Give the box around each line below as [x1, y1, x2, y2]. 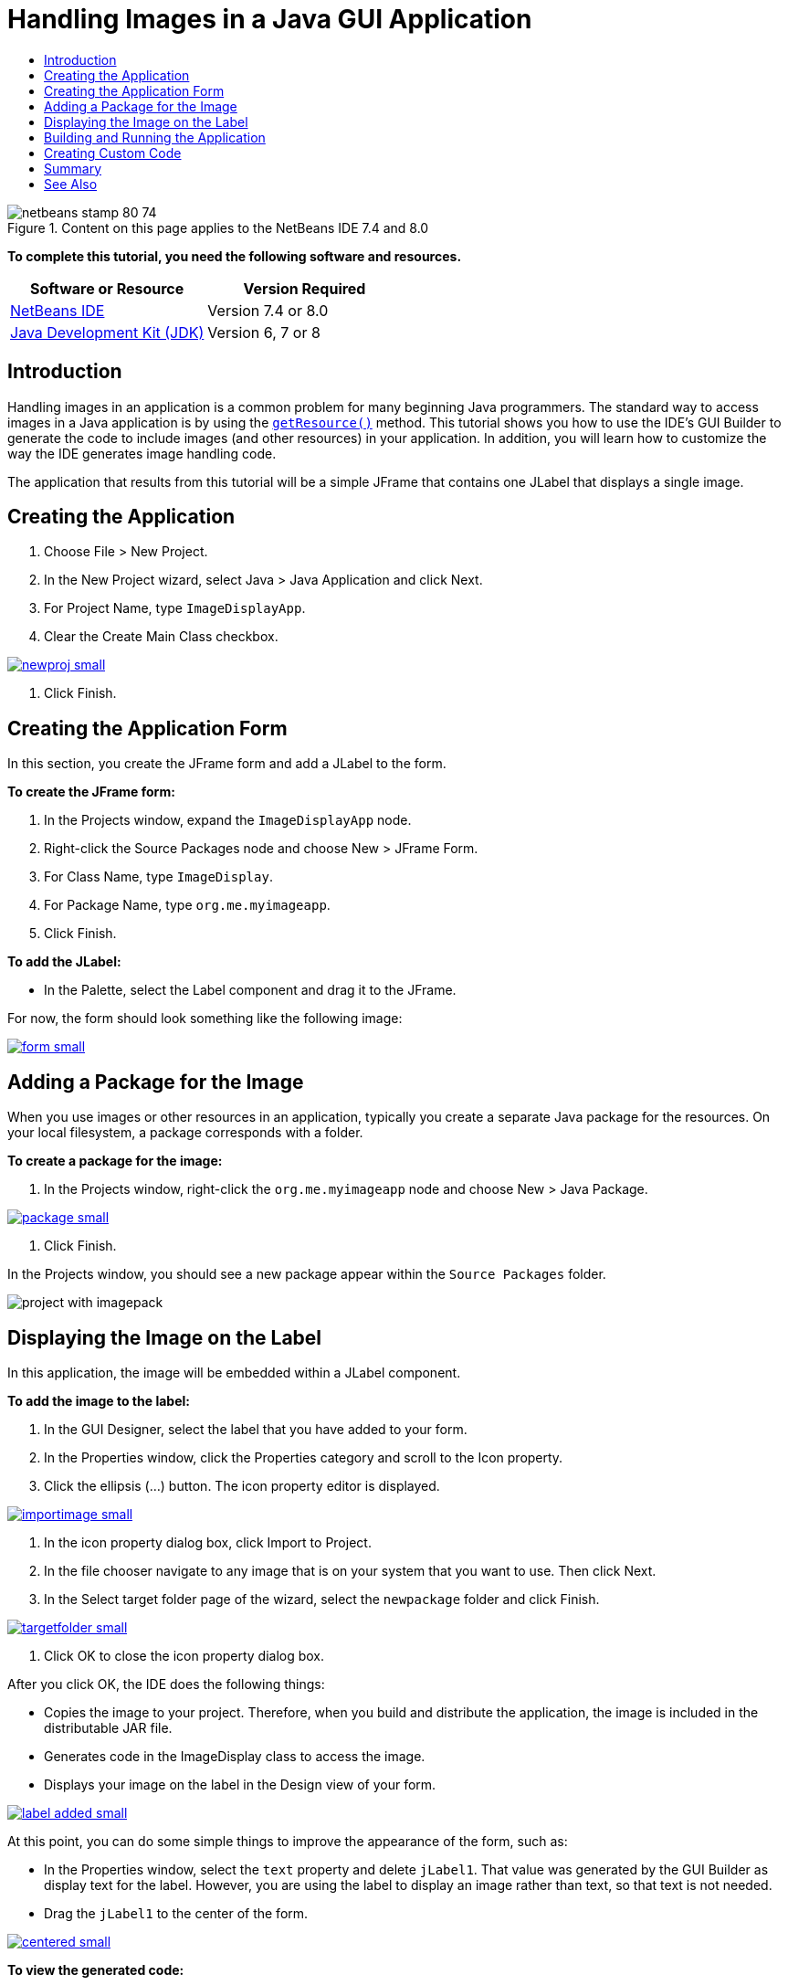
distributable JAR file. [44, 1719, 173, 1736]
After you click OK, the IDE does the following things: [7, 1675, 325, 1692]
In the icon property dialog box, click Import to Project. [44, 1534, 372, 1550]
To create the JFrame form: [7, 784, 175, 800]
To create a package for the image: [7, 1153, 223, 1169]
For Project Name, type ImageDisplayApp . [44, 600, 306, 617]
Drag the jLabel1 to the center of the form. [44, 1905, 309, 1921]
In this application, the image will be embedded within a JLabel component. [7, 1364, 461, 1380]
